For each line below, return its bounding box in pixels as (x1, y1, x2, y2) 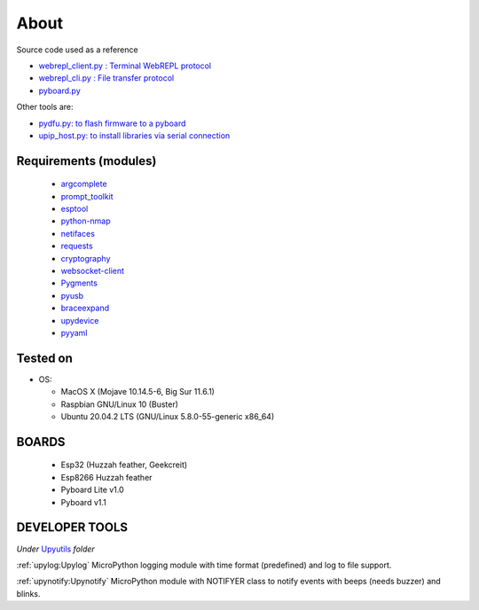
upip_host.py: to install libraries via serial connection (38, 129, 231, 141)
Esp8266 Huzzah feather (60, 472, 153, 482)
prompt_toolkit (60, 191, 114, 201)
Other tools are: (16, 102, 74, 113)
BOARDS (16, 434, 66, 450)
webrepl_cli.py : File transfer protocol (38, 73, 175, 83)
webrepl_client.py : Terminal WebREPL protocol (38, 60, 212, 71)
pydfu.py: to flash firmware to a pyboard (38, 118, 186, 129)
